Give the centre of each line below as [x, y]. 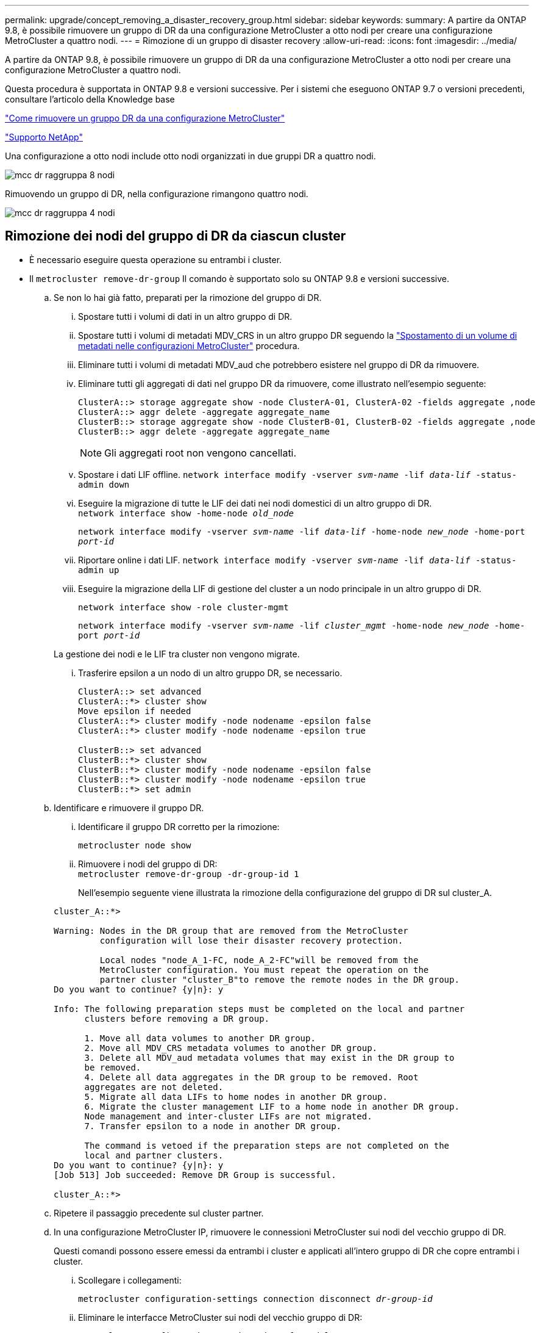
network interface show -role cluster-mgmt [183, 607]
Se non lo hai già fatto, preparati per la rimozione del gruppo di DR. [188, 297]
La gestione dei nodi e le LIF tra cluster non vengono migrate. [177, 654]
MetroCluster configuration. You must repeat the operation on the [264, 970]
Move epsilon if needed [135, 711]
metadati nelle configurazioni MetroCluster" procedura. [189, 345]
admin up [99, 570]
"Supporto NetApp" [44, 137]
